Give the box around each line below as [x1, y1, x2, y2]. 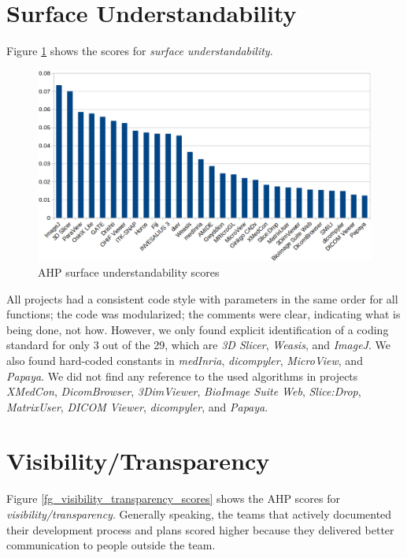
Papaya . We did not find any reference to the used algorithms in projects [6, 367, 358, 384]
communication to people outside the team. [6, 537, 216, 553]
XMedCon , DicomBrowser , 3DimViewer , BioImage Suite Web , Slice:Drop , [6, 383, 361, 400]
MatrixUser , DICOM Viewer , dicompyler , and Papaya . [6, 398, 268, 415]
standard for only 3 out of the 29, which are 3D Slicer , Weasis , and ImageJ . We [6, 337, 390, 353]
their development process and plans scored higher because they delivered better [6, 521, 394, 538]
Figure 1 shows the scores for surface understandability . [6, 43, 273, 59]
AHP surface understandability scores [38, 263, 220, 280]
